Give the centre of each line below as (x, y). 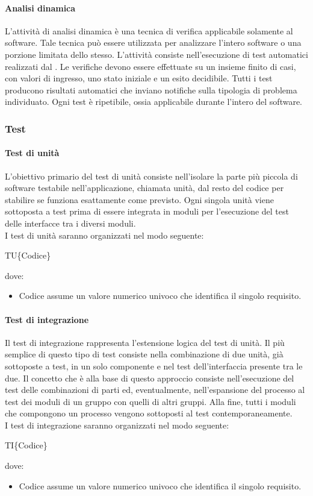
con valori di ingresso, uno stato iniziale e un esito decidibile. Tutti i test (139, 78)
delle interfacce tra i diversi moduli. (70, 223)
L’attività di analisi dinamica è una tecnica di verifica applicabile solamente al (149, 30)
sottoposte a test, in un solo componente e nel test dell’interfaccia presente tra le (154, 366)
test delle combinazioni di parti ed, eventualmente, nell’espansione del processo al (155, 390)
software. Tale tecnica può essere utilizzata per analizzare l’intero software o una (153, 42)
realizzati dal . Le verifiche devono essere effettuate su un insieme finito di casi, (150, 66)
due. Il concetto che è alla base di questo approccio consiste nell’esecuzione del (150, 378)
